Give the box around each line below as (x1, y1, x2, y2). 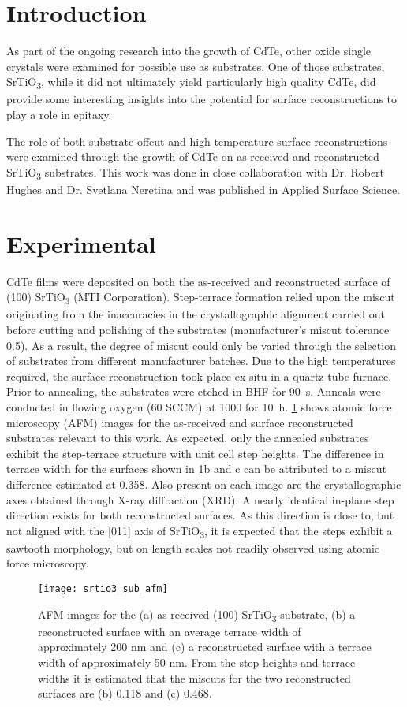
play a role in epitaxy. (6, 106, 112, 123)
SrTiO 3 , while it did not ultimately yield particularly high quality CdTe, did (6, 73, 376, 92)
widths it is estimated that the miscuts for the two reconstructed (38, 669, 351, 686)
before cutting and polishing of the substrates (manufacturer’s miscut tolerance (6, 321, 390, 337)
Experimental (6, 227, 156, 259)
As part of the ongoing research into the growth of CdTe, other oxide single (6, 43, 372, 59)
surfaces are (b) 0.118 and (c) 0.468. (38, 685, 212, 701)
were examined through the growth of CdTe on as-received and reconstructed (6, 148, 379, 165)
